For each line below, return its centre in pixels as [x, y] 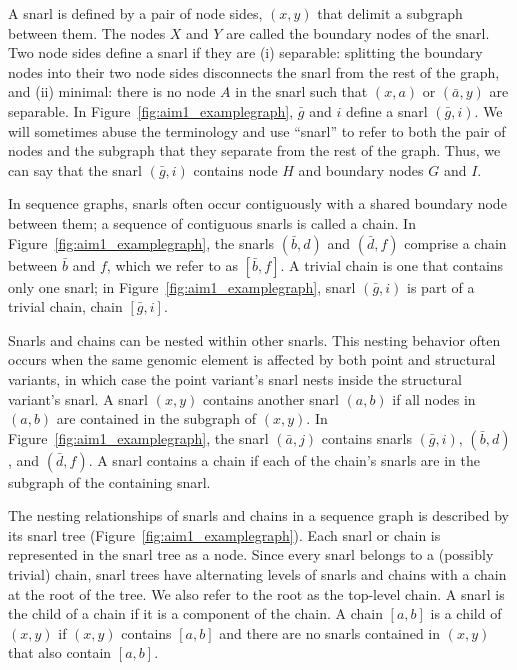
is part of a [441, 286]
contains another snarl [270, 398]
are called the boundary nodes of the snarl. [358, 32]
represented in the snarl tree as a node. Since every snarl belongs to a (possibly [251, 554]
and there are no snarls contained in [330, 632]
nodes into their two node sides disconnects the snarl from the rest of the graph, [254, 71]
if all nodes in [434, 398]
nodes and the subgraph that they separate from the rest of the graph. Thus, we [254, 150]
